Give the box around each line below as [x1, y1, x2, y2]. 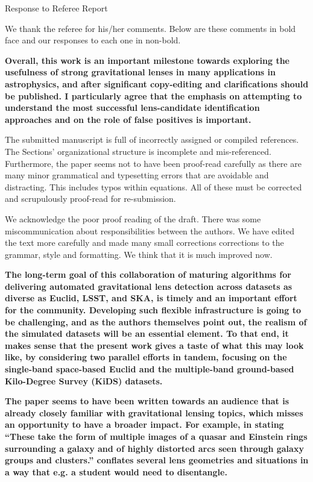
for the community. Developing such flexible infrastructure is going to [5, 304, 301, 316]
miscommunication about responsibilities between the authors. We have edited [5, 224, 294, 237]
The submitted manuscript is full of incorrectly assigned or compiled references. [5, 133, 299, 146]
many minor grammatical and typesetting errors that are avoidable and [5, 169, 269, 181]
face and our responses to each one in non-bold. [5, 34, 181, 46]
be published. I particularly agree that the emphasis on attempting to [5, 89, 302, 102]
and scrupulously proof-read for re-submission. [5, 192, 176, 205]
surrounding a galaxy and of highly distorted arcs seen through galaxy [5, 442, 304, 454]
